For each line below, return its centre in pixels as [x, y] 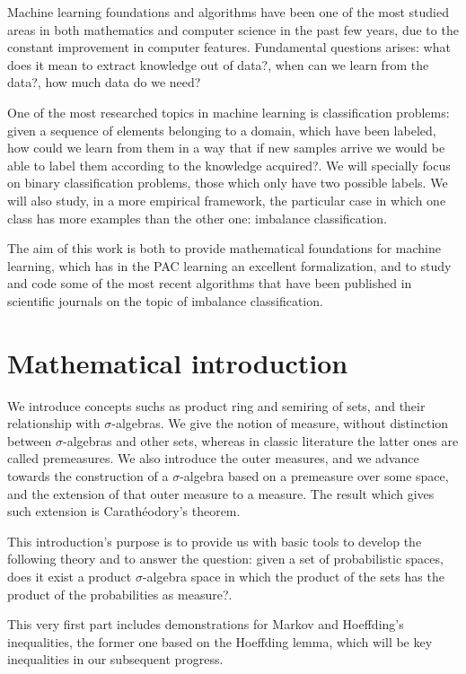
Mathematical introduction [178, 362]
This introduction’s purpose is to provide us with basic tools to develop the [215, 541]
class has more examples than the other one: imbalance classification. [197, 218]
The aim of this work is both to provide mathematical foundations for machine [224, 248]
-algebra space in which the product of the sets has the [293, 576]
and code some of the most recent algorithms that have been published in [210, 283]
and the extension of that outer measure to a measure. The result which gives [221, 493]
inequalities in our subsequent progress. [115, 659]
